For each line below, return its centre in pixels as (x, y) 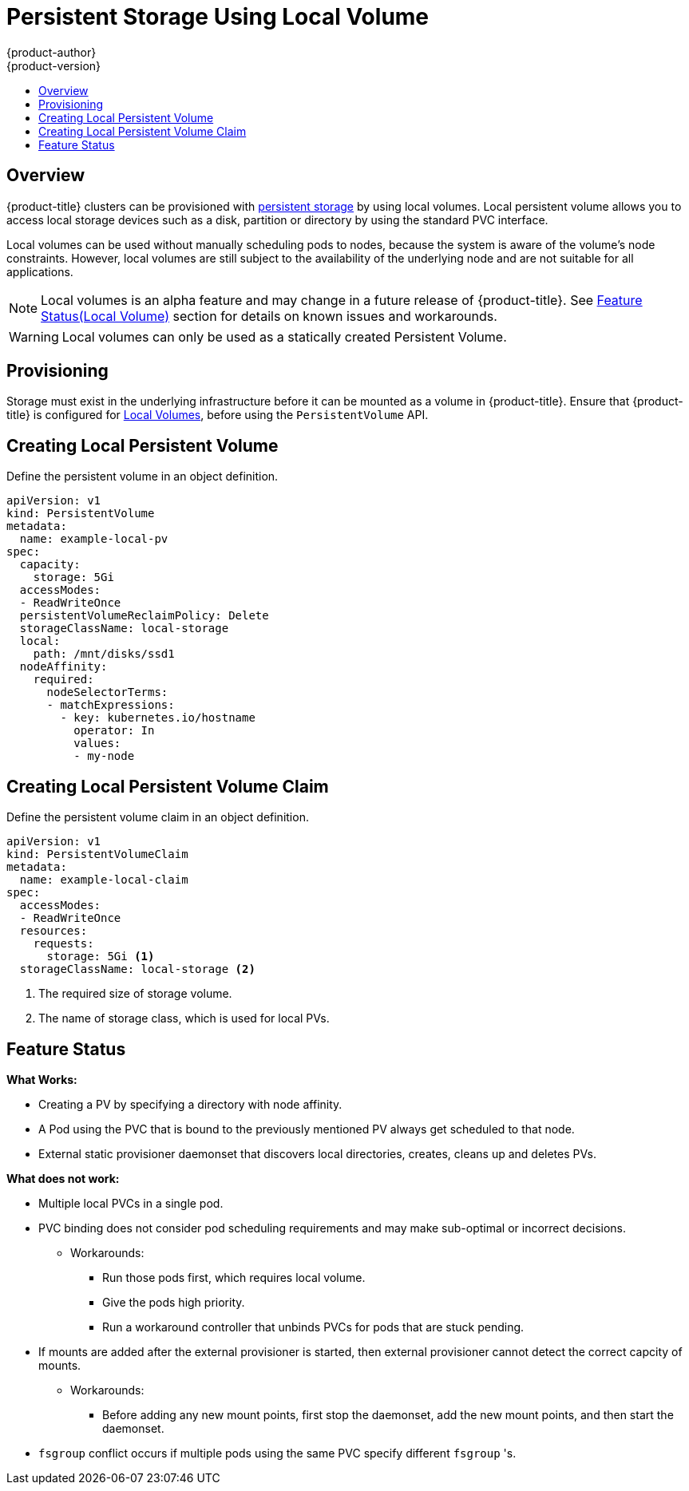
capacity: (50, 565)
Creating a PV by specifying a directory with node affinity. (190, 1104)
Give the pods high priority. (174, 1302)
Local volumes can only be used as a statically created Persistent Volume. (284, 336)
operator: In (114, 731)
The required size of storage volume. (135, 994)
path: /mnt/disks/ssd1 (104, 654)
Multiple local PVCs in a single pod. (131, 1203)
